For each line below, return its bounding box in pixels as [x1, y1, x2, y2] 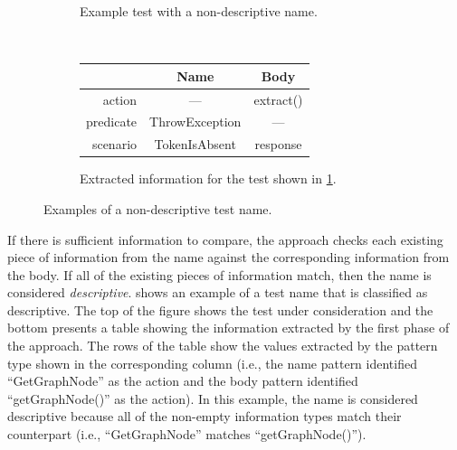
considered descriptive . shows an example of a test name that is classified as [7, 283, 428, 302]
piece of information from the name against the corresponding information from [7, 248, 450, 267]
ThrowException [149, 112, 242, 131]
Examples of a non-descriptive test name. [43, 199, 272, 218]
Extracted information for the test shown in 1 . [80, 169, 337, 188]
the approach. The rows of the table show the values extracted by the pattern [7, 336, 438, 355]
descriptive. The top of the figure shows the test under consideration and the [7, 300, 433, 319]
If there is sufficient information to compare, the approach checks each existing [7, 230, 443, 248]
